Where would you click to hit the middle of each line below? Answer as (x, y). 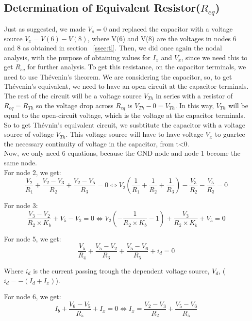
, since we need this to (214, 57)
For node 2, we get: (33, 172)
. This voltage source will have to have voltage (134, 134)
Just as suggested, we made (45, 28)
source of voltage (29, 134)
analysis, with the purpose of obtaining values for (77, 57)
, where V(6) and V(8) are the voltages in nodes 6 (162, 38)
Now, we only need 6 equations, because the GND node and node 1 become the (122, 153)
